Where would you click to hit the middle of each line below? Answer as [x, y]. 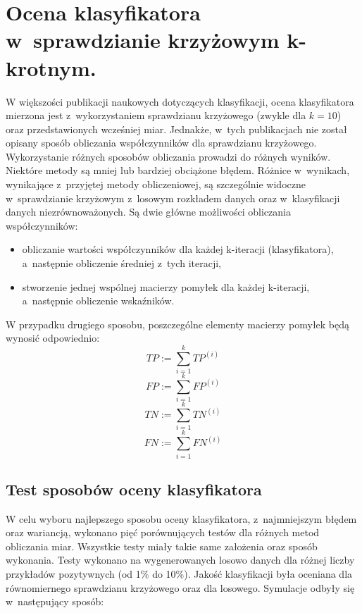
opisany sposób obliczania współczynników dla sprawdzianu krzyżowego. [161, 143]
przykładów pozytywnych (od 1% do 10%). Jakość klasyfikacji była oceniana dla [179, 574]
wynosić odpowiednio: [53, 338]
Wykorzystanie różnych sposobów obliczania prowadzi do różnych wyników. [168, 156]
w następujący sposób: [55, 601]
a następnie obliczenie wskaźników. [98, 301]
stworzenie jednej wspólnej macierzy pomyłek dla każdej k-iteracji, [166, 286]
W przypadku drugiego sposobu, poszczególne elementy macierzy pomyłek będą [178, 324]
